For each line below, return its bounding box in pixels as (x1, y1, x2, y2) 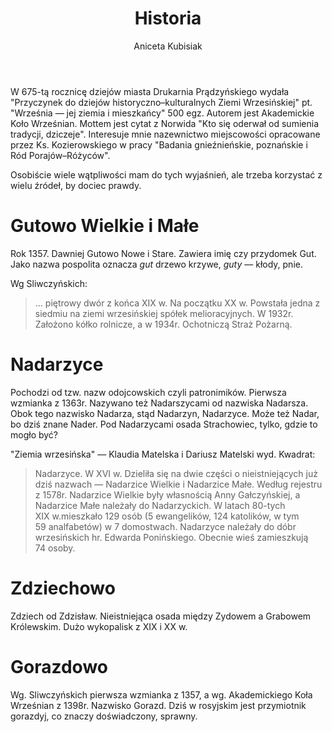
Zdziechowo (10, 577, 116, 599)
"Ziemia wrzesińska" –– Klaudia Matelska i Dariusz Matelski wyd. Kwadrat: (10, 448, 316, 460)
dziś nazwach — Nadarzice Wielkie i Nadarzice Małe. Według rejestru (34, 478, 323, 490)
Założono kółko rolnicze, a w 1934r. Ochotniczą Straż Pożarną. (34, 318, 293, 330)
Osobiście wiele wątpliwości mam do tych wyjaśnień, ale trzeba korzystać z (10, 168, 323, 181)
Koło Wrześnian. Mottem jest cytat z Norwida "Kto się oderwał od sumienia (10, 117, 319, 129)
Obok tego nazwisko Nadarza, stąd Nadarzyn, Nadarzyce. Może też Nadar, (10, 407, 320, 419)
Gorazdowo (10, 655, 108, 678)
